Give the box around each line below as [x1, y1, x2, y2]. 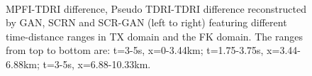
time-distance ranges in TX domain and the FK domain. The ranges [6, 28, 303, 43]
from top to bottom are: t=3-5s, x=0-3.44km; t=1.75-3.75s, [6, 43, 264, 58]
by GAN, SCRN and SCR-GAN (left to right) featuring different [6, 15, 287, 30]
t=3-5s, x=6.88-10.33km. [43, 56, 151, 71]
